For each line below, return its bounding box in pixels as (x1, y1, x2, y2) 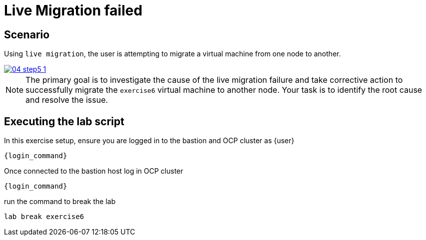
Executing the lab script (4, 115, 124, 128)
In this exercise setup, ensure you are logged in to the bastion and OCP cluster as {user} (4, 136, 295, 145)
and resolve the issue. (25, 95, 108, 105)
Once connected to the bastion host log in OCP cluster (4, 167, 183, 176)
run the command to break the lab (4, 197, 116, 206)
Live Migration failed (4, 2, 143, 19)
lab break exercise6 (4, 213, 84, 221)
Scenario (4, 28, 50, 41)
